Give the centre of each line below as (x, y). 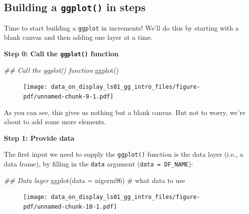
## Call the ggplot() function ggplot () (62, 70)
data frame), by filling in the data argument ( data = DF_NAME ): (99, 164)
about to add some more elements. (55, 122)
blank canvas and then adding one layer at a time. (78, 37)
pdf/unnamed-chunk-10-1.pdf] (70, 206)
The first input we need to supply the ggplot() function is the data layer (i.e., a (124, 154)
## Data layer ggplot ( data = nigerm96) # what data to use (95, 180)
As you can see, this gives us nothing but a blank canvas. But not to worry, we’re (125, 112)
